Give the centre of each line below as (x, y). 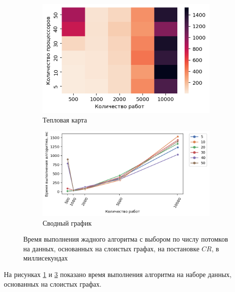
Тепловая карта (65, 119)
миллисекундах (46, 258)
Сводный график (67, 223)
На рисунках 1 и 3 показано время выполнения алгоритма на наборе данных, (118, 274)
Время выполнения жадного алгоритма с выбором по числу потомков (126, 239)
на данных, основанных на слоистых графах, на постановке (111, 248)
